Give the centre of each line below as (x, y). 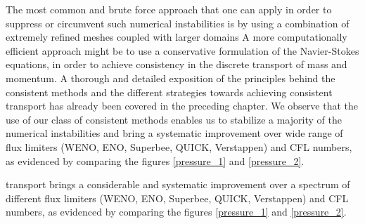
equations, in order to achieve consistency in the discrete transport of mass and (177, 64)
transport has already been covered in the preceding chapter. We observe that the (182, 106)
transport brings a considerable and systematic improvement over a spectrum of (178, 184)
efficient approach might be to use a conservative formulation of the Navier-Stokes (182, 50)
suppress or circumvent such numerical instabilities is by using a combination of (178, 23)
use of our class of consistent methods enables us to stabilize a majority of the (174, 119)
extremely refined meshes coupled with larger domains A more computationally (177, 37)
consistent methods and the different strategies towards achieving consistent (169, 92)
